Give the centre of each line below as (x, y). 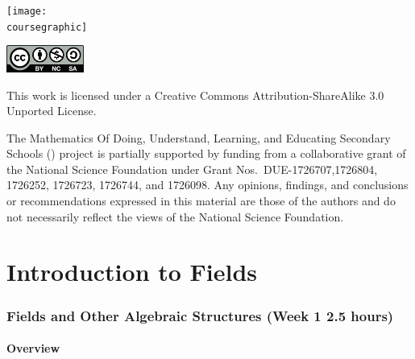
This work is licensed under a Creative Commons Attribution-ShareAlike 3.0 (195, 95)
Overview (33, 348)
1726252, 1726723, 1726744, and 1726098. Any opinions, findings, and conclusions (207, 185)
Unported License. (52, 111)
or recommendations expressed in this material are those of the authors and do (201, 201)
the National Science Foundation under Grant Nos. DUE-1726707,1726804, (192, 169)
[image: (27, 11)
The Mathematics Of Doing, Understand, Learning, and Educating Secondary (199, 137)
